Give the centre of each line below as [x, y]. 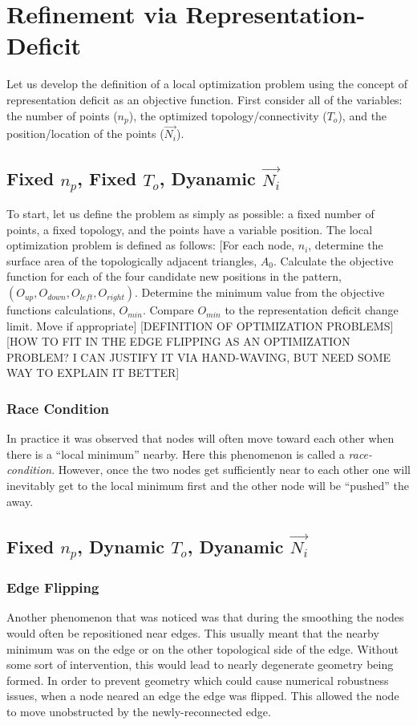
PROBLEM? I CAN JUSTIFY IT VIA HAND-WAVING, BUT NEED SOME [199, 356]
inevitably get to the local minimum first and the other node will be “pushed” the [208, 486]
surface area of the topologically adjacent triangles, [132, 260]
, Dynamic [121, 546]
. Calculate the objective [334, 260]
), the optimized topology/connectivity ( [228, 115]
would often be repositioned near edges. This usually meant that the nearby [193, 632]
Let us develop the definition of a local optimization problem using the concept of [207, 84]
